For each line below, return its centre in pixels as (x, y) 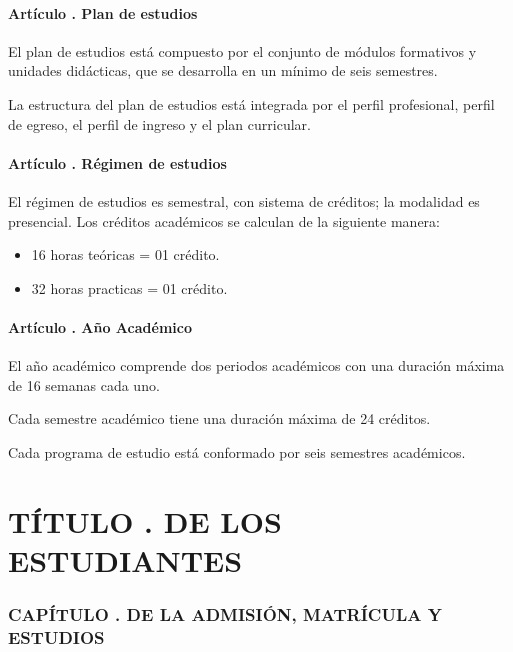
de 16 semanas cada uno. (84, 384)
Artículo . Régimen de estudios (117, 162)
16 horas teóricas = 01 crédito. (125, 254)
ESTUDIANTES (125, 559)
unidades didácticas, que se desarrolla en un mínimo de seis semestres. (223, 70)
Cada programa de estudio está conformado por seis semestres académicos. (237, 451)
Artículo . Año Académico (100, 326)
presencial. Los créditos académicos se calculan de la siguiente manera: (224, 220)
